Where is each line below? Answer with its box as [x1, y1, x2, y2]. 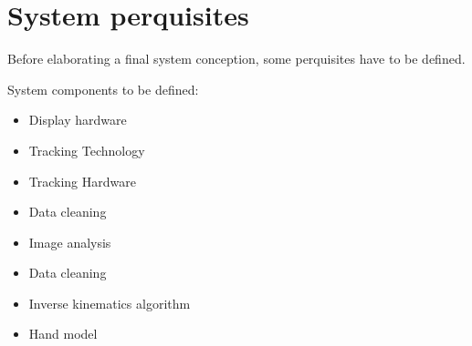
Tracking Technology [28, 140, 145, 159]
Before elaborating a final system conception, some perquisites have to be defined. [7, 49, 466, 68]
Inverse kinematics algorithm [28, 293, 191, 312]
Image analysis [28, 232, 111, 251]
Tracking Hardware [28, 171, 136, 190]
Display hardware [28, 110, 127, 129]
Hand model [28, 324, 98, 343]
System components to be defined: [7, 79, 199, 98]
